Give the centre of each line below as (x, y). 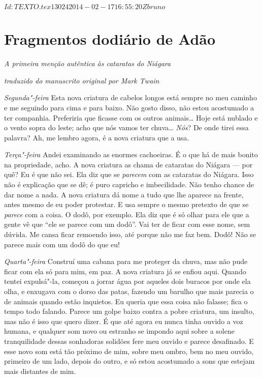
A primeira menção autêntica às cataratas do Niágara (88, 63)
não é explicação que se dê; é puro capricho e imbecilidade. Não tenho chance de (129, 184)
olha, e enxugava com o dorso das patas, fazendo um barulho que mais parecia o (129, 291)
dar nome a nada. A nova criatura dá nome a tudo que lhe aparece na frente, (124, 194)
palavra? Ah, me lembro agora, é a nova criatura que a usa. (97, 137)
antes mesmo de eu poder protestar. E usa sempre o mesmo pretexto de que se (126, 204)
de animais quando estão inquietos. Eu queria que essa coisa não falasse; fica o (126, 301)
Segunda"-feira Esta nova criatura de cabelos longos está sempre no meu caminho (130, 97)
